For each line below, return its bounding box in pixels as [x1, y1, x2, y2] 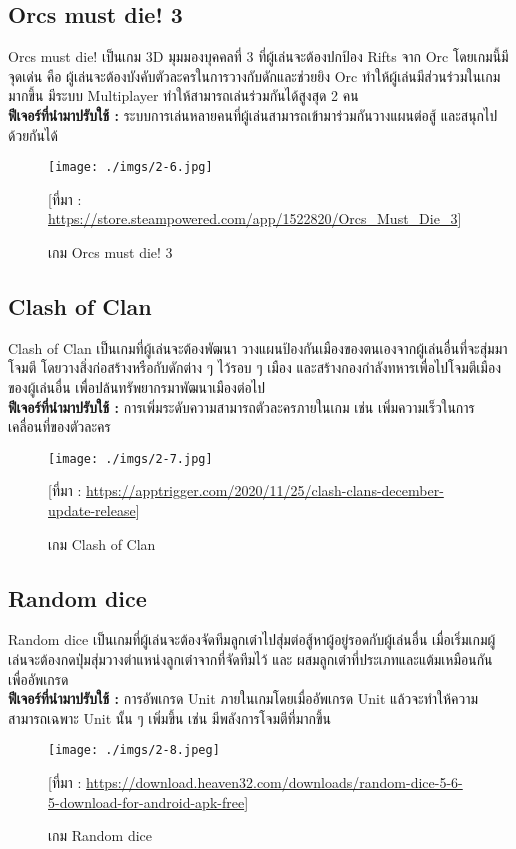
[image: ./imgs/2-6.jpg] [48, 160, 213, 175]
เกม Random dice [48, 825, 153, 846]
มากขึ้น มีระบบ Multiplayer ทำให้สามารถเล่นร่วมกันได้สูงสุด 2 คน [8, 85, 359, 106]
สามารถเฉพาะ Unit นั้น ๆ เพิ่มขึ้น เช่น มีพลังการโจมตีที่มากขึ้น [8, 707, 332, 728]
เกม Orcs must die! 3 [48, 242, 173, 263]
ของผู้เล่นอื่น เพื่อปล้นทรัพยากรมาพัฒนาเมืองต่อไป [8, 377, 265, 397]
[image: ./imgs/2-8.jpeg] [48, 743, 220, 758]
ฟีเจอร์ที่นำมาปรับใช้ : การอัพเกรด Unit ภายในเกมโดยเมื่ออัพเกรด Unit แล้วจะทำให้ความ [8, 688, 479, 709]
